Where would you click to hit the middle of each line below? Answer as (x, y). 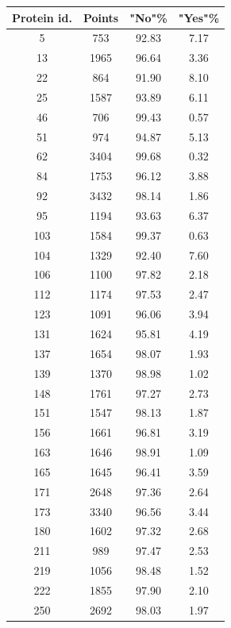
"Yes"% (199, 17)
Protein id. (42, 17)
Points (101, 17)
